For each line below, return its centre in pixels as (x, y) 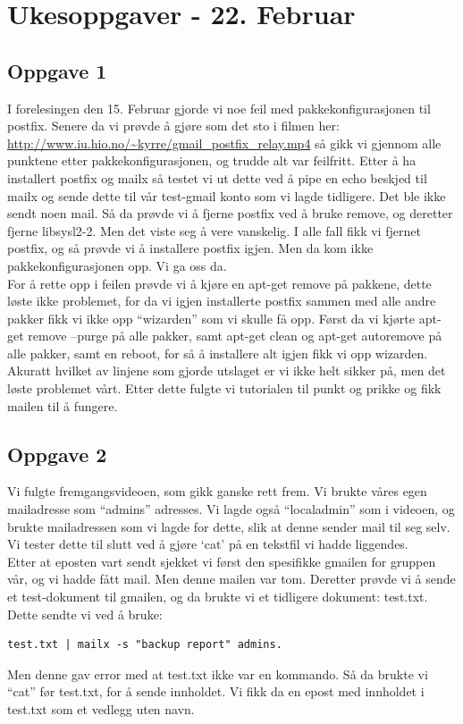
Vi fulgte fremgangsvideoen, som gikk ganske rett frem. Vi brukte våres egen (217, 491)
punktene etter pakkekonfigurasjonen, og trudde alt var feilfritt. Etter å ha (212, 160)
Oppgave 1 (57, 70)
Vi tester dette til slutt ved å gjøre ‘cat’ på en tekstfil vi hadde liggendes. (208, 544)
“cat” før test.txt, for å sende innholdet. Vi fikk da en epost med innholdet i (216, 691)
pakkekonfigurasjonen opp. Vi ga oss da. (117, 265)
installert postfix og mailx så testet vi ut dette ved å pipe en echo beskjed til (217, 177)
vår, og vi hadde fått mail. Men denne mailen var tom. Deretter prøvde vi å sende (231, 579)
